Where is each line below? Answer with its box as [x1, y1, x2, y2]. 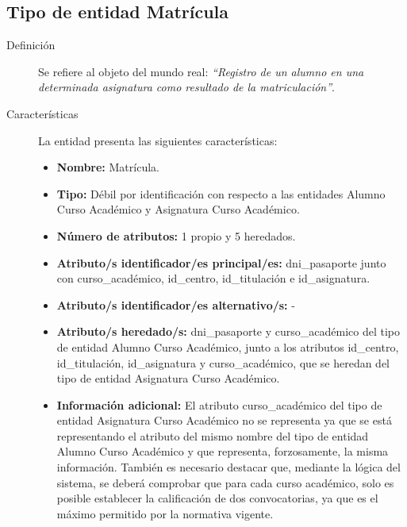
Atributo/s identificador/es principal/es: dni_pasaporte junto [56, 254, 386, 271]
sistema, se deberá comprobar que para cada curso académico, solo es [56, 474, 394, 490]
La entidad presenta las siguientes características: [38, 132, 278, 148]
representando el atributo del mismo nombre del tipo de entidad [56, 427, 369, 444]
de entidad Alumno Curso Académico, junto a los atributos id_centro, [56, 338, 399, 355]
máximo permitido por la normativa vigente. [56, 505, 274, 521]
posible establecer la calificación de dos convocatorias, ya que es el [56, 490, 378, 506]
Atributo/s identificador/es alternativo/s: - [56, 296, 295, 313]
